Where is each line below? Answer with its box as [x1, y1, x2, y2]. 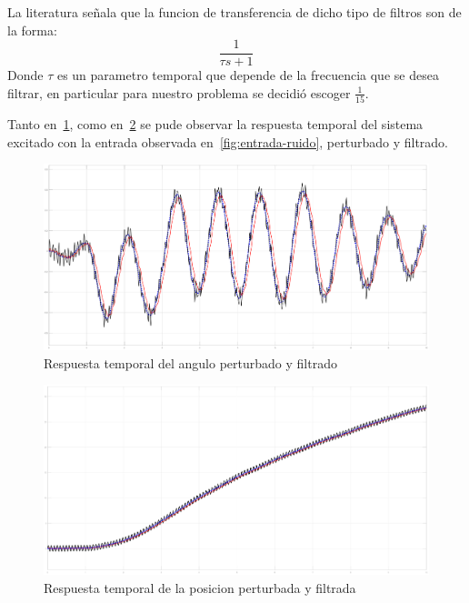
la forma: [7, 20, 57, 39]
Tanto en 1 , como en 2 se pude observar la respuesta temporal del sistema [7, 115, 424, 134]
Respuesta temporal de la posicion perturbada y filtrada [44, 578, 356, 597]
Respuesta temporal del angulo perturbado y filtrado [44, 353, 337, 372]
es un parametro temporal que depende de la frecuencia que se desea [56, 65, 439, 85]
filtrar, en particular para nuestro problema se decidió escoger [7, 83, 351, 102]
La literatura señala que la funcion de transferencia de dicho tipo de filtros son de [7, 3, 462, 21]
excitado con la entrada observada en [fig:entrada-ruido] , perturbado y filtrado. [7, 132, 449, 151]
